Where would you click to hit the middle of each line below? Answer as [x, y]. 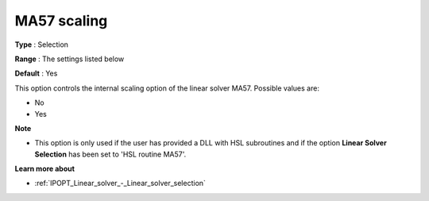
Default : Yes [36, 73]
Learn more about [45, 169]
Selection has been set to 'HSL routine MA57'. [110, 154]
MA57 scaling [61, 21]
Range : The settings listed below [70, 59]
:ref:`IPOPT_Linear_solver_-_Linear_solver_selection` [120, 184]
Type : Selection [42, 44]
